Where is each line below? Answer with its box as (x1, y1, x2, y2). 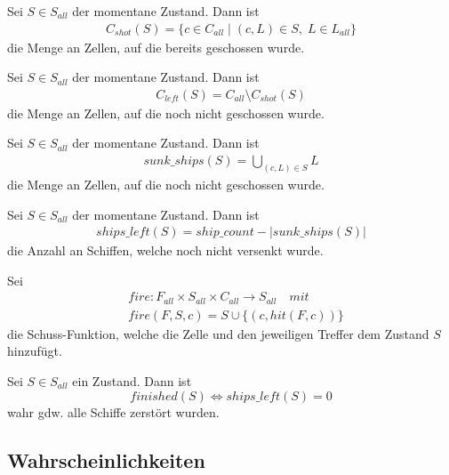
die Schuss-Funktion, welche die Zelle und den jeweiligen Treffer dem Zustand (7, 324, 429, 342)
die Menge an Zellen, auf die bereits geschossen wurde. (7, 37, 305, 56)
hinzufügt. (7, 342, 62, 360)
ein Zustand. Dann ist (72, 372, 192, 390)
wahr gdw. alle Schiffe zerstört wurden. (7, 402, 220, 421)
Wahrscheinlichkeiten (7, 446, 205, 473)
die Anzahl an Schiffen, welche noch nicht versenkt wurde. (7, 241, 324, 260)
